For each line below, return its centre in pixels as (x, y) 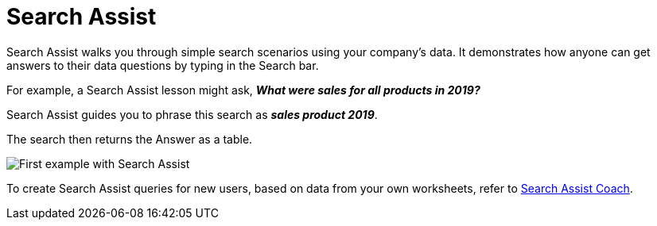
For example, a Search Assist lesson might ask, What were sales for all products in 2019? (243, 90)
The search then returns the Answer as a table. (130, 139)
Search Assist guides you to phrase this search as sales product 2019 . (192, 114)
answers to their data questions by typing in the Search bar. (163, 65)
